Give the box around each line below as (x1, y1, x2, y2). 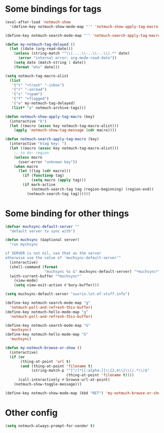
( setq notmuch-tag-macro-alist (5, 73, 69, 78)
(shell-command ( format (9, 265, 58, 269)
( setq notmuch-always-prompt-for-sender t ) (5, 423, 95, 428)
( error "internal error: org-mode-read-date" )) (18, 55, 117, 61)
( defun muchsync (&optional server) (5, 238, 80, 242)
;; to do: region (14, 150, 49, 155)
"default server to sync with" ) (9, 229, 76, 234)
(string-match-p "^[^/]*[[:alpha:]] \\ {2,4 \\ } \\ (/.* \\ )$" (31, 368, 150, 373)
